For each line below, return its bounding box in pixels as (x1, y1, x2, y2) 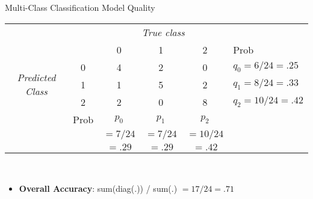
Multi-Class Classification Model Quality (5, 1, 155, 13)
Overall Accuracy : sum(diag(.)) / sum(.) (19, 182, 178, 195)
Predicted (17, 70, 56, 85)
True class (141, 25, 185, 39)
